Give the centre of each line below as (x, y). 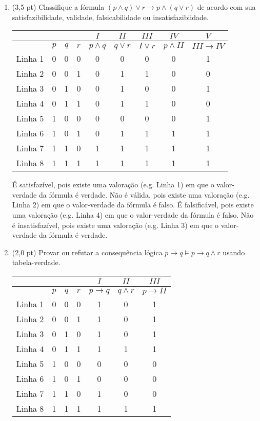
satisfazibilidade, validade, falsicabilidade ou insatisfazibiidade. (110, 17)
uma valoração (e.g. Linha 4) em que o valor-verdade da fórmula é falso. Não (133, 214)
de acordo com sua (226, 7)
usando (234, 252)
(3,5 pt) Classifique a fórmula (58, 7)
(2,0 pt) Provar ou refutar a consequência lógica (87, 252)
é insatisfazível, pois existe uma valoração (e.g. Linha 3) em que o (115, 225)
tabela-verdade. (36, 262)
